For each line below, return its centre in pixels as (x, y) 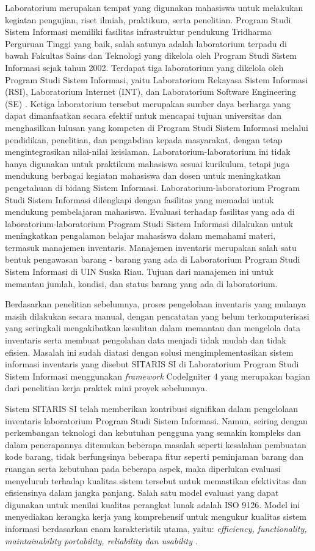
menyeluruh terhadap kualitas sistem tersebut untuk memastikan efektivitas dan (156, 480)
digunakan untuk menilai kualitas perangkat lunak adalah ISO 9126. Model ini (153, 504)
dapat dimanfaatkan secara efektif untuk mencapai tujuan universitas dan (143, 115)
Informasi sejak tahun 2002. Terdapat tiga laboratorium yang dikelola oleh (144, 67)
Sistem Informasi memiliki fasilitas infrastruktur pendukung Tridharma (138, 32)
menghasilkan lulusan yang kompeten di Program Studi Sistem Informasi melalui (157, 127)
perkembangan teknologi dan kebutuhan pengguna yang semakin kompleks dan (153, 433)
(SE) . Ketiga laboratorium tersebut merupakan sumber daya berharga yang (148, 103)
